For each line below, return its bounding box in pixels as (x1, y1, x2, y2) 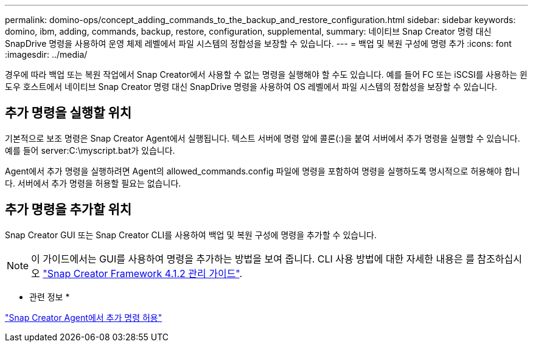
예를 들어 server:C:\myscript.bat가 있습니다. (5, 145, 175, 156)
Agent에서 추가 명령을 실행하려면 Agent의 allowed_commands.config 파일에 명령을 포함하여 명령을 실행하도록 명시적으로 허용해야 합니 (5, 165, 520, 176)
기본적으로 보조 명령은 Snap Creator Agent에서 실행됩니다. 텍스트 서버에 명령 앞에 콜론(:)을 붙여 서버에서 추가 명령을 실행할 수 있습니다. (5, 132, 520, 143)
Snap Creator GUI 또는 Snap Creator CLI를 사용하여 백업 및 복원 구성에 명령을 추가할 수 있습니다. (5, 229, 377, 240)
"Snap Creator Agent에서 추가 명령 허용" (5, 312, 162, 323)
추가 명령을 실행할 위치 (5, 105, 132, 121)
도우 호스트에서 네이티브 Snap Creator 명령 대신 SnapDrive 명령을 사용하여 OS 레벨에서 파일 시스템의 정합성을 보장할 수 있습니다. (5, 81, 497, 92)
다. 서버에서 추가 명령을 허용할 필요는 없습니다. (5, 177, 181, 188)
